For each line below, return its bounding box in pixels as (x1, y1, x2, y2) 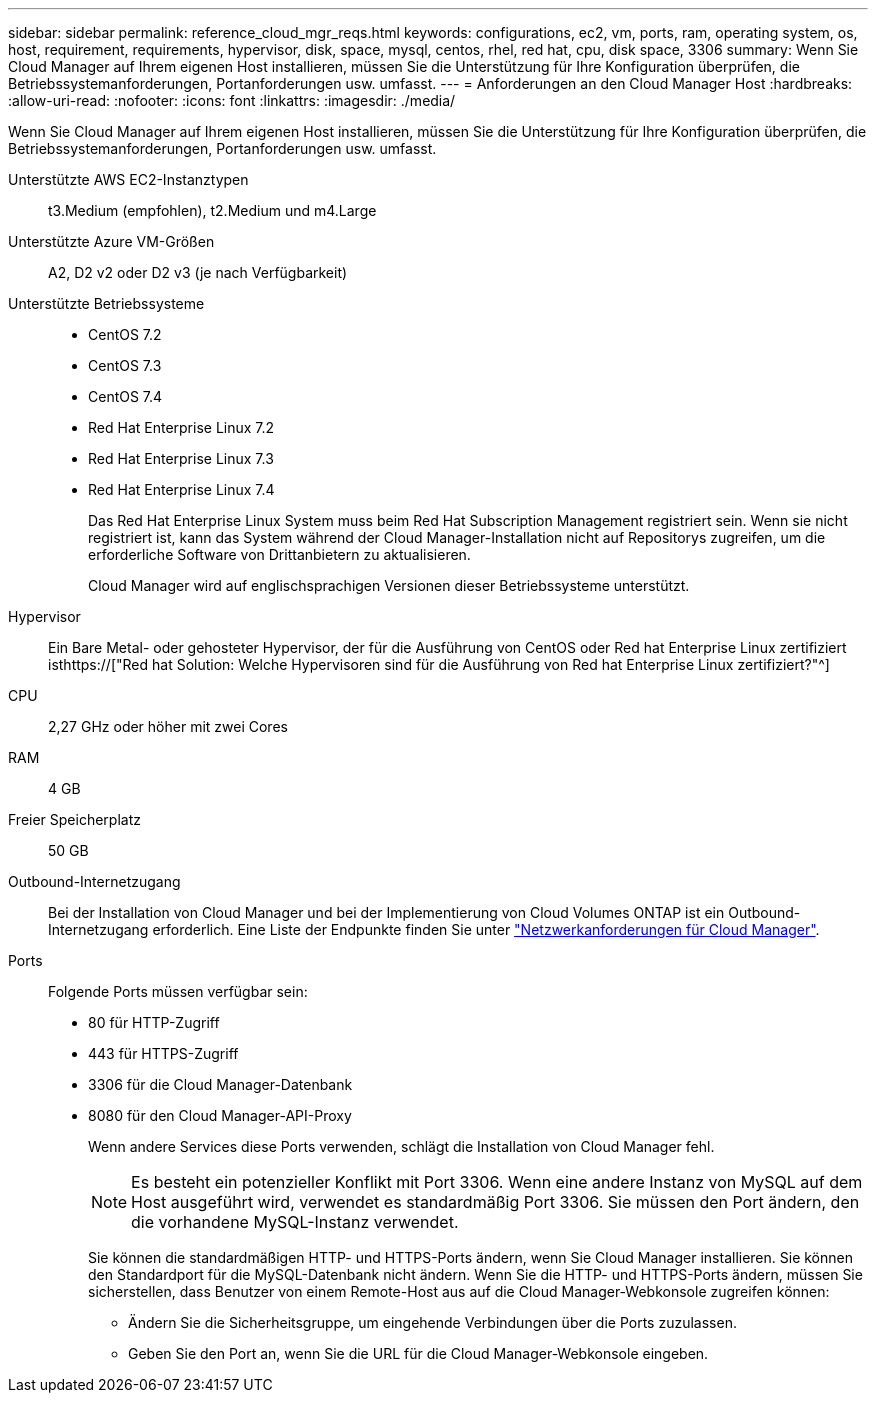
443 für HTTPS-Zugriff (88, 1045, 239, 1062)
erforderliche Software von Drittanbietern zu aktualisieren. (88, 546, 471, 563)
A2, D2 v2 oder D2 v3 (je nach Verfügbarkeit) (48, 264, 348, 281)
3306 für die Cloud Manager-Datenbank (88, 1076, 353, 1093)
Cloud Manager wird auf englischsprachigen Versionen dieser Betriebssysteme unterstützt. (88, 577, 690, 594)
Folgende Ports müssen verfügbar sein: (48, 983, 308, 1000)
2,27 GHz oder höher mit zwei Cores (48, 718, 288, 735)
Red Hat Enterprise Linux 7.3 (88, 450, 274, 467)
